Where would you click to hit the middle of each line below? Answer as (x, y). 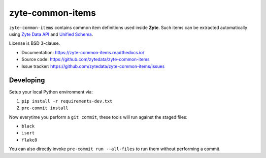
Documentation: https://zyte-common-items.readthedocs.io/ (83, 52)
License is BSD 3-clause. (34, 43)
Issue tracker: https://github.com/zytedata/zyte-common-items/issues (93, 66)
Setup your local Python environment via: (51, 92)
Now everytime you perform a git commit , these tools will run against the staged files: (98, 117)
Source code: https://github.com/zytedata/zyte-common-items (85, 60)
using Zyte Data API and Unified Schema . (51, 34)
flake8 (29, 140)
